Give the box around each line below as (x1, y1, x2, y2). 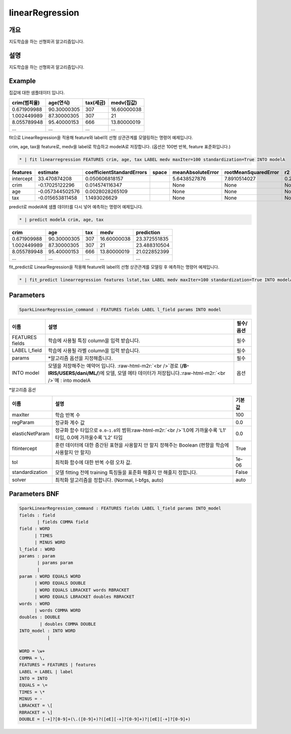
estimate (38, 169, 59, 175)
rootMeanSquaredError (224, 169, 279, 175)
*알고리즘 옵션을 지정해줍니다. (48, 355, 113, 362)
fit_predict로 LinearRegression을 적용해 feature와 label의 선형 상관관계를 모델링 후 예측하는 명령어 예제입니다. (9, 264, 220, 270)
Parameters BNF (9, 489, 60, 498)
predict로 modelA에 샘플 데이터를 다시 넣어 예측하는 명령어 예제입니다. (9, 204, 143, 210)
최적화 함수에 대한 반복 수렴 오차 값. (55, 459, 132, 466)
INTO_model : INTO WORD (19, 628, 76, 634)
